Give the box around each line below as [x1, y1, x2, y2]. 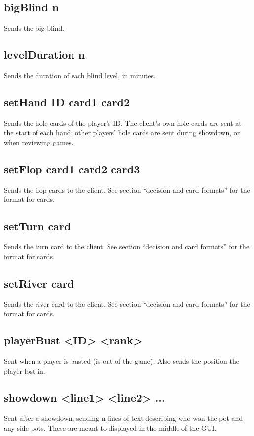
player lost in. [4, 365, 45, 376]
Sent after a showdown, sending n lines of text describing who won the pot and [4, 413, 243, 423]
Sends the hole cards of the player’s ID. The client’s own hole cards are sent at [4, 117, 242, 128]
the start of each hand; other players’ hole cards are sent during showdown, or [4, 127, 240, 138]
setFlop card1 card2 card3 [4, 161, 140, 176]
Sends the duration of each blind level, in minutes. [4, 70, 156, 80]
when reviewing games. [4, 137, 73, 147]
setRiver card [4, 275, 74, 291]
